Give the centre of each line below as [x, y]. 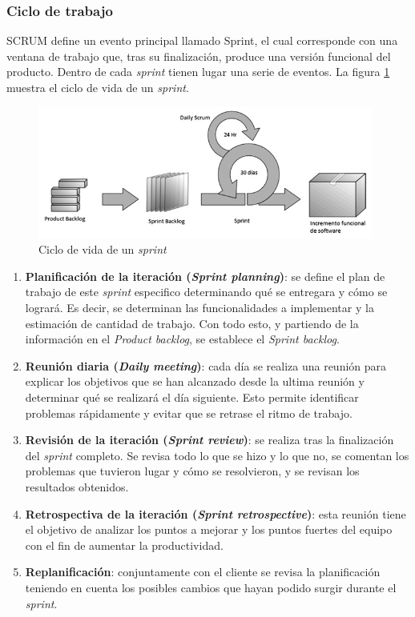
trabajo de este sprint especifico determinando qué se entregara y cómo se [206, 292]
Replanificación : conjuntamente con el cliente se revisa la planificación [203, 572]
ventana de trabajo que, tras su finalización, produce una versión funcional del [199, 56]
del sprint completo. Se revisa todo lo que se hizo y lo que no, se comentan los [217, 455]
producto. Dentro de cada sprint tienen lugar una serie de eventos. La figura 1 [198, 72]
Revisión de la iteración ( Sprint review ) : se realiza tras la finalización [210, 440]
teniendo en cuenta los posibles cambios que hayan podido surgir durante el [211, 587]
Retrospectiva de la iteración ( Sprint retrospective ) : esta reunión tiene [216, 513]
